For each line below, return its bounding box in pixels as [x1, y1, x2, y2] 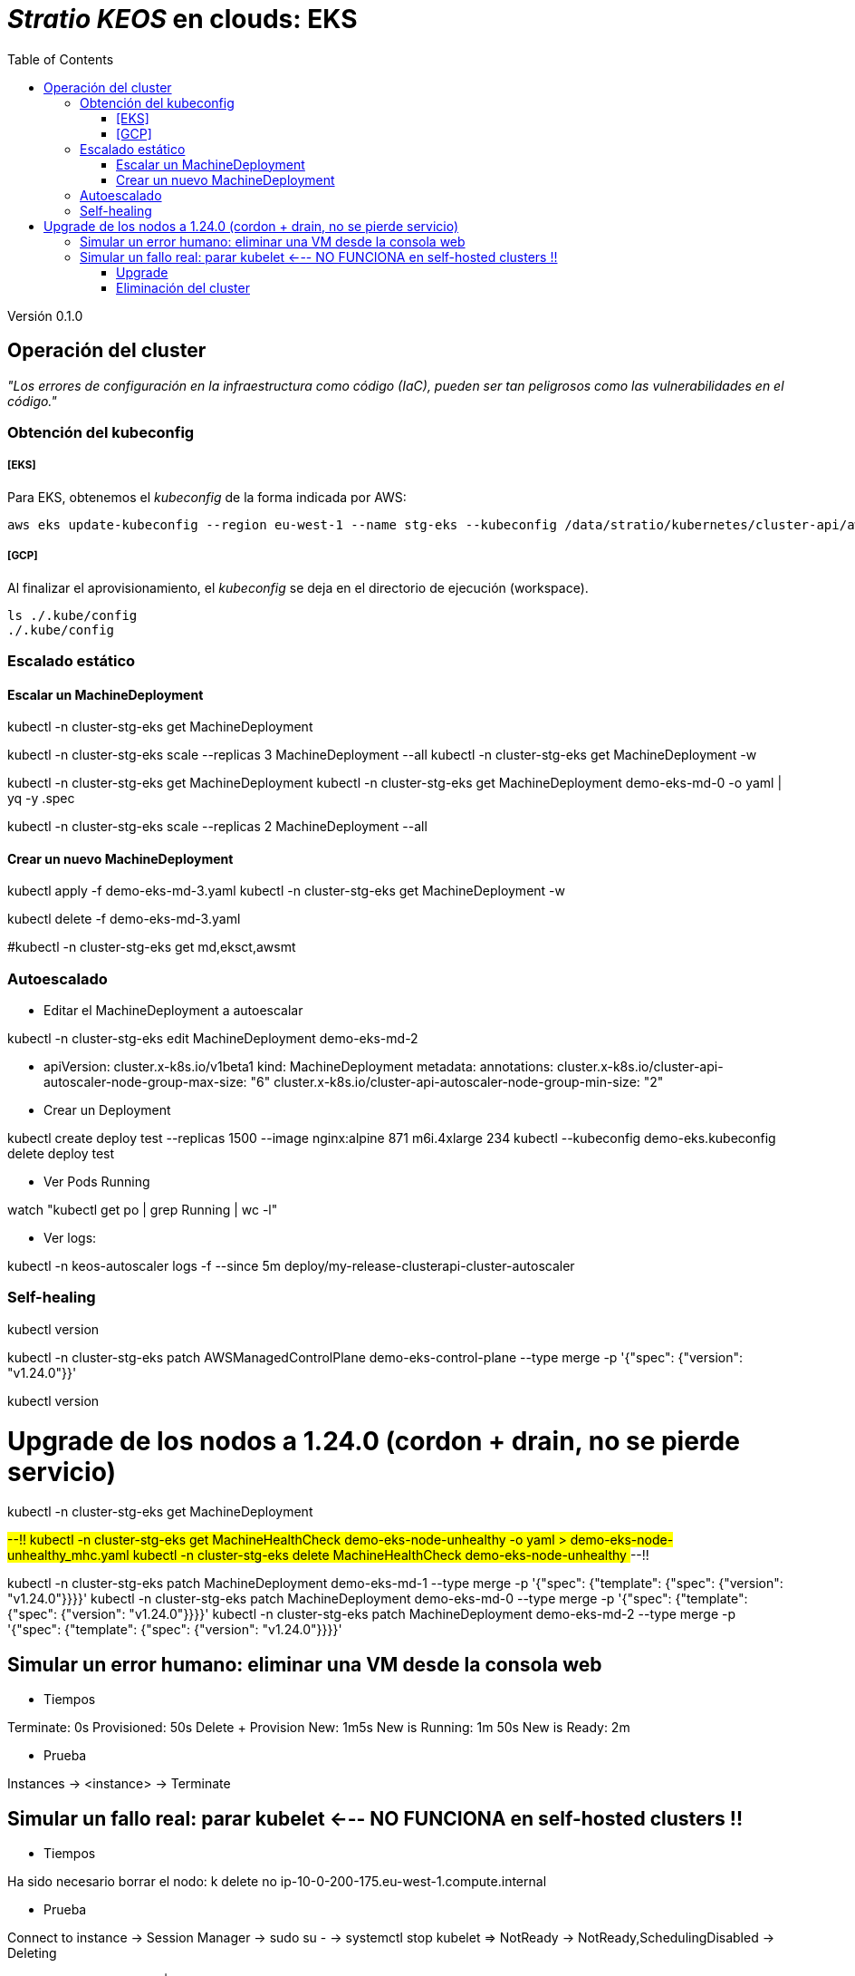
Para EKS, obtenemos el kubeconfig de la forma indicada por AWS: [7, 489, 407, 505]
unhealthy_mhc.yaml [7, 1547, 130, 1564]
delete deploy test [7, 1146, 115, 1162]
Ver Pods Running [43, 1174, 150, 1190]
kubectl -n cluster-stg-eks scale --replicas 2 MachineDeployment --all [7, 818, 427, 835]
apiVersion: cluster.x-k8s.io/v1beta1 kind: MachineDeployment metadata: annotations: [43, 1059, 554, 1075]
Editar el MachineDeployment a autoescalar [43, 1003, 303, 1019]
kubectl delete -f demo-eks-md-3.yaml [7, 911, 241, 927]
